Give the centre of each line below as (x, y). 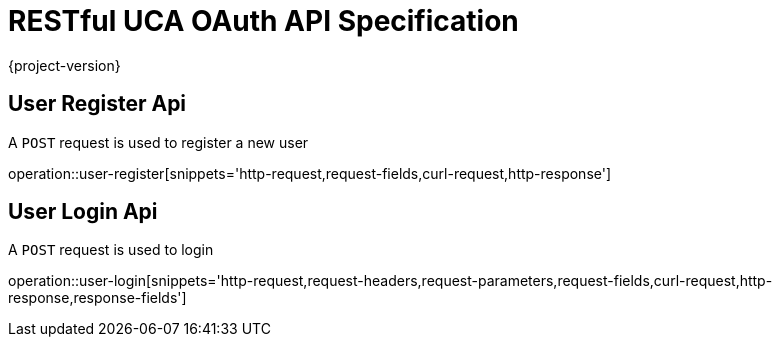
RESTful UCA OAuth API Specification (263, 21)
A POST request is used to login (111, 250)
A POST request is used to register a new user (158, 142)
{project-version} (64, 65)
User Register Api (97, 104)
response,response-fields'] (97, 298)
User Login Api (83, 212)
